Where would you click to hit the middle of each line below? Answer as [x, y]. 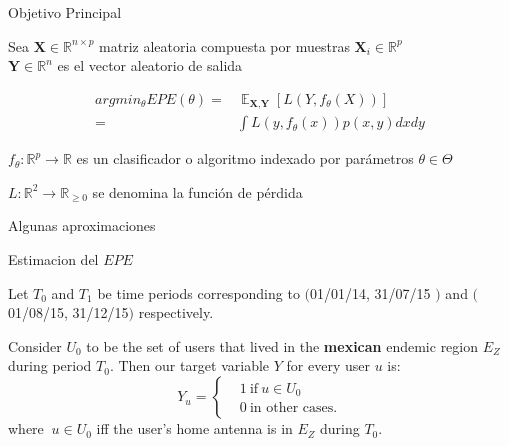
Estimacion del [53, 259]
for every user [328, 365]
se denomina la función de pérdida [197, 191]
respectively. [176, 312]
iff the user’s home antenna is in [194, 428]
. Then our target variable [189, 365]
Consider [35, 345]
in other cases [291, 408]
